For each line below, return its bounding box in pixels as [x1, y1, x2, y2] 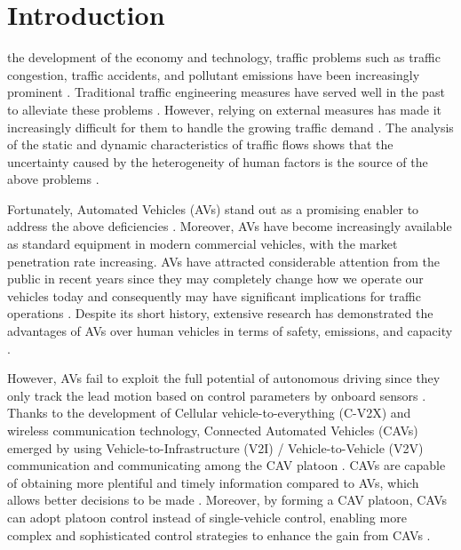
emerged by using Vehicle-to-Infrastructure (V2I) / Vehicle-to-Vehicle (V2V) [7, 438, 424, 457]
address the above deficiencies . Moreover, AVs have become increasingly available [7, 217, 452, 235]
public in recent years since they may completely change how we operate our [7, 269, 424, 288]
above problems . [7, 170, 99, 188]
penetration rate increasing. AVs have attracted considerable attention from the [7, 251, 440, 270]
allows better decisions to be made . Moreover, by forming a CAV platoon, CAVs [7, 490, 448, 509]
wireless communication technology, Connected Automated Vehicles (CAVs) [7, 421, 418, 439]
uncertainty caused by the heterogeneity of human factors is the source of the [7, 152, 428, 171]
